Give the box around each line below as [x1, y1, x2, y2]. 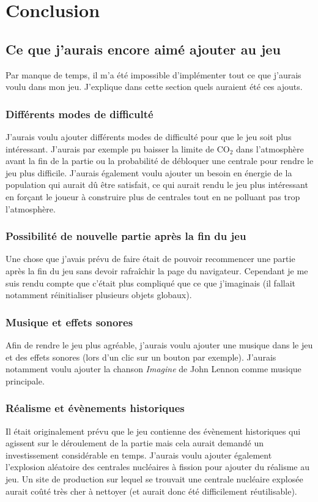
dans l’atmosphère [236, 142, 304, 155]
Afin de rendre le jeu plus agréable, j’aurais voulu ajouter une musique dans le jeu [6, 338, 313, 351]
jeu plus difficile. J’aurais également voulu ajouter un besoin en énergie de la [6, 166, 292, 179]
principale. [6, 374, 45, 387]
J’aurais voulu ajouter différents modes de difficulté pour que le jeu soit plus [6, 130, 292, 143]
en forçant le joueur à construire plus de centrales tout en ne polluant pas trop [6, 190, 300, 203]
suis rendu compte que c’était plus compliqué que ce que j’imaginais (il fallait [6, 276, 296, 289]
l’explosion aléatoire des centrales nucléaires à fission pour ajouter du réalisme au [6, 460, 309, 473]
